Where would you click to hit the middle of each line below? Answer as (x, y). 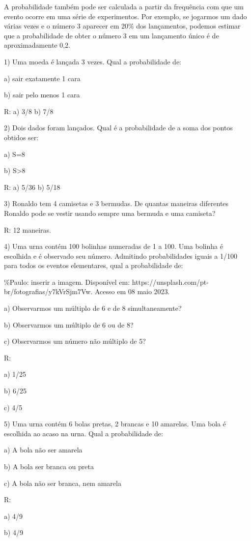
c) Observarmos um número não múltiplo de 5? (75, 341)
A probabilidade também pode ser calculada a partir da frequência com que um (124, 6)
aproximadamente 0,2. (37, 45)
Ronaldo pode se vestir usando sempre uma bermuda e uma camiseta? (110, 213)
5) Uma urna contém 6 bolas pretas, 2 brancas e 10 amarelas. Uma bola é (115, 424)
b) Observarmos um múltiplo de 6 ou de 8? (69, 324)
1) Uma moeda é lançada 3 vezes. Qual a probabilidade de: (93, 61)
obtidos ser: (21, 137)
